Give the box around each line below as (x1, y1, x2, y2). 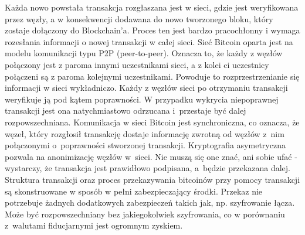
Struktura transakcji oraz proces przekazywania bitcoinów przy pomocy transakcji (5, 173, 300, 185)
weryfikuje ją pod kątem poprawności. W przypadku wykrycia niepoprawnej (5, 93, 279, 105)
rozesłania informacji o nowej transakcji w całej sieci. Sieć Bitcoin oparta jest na (5, 35, 293, 47)
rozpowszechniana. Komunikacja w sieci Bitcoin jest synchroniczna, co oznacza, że (5, 115, 300, 128)
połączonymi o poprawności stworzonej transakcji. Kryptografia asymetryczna (5, 139, 286, 151)
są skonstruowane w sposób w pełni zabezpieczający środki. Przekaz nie (5, 185, 263, 197)
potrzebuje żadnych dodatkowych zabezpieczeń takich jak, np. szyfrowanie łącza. (5, 196, 295, 209)
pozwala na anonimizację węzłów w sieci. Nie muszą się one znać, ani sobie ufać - (5, 150, 297, 162)
